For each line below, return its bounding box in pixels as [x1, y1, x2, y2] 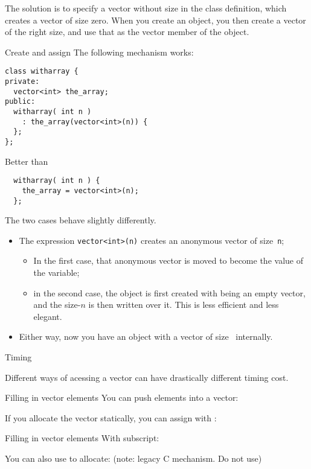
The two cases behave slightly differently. [5, 214, 156, 226]
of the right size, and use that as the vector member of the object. [5, 25, 249, 38]
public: [5, 97, 36, 106]
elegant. [33, 310, 62, 322]
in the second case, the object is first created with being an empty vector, [33, 286, 306, 299]
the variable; [33, 266, 80, 279]
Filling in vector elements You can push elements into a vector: [5, 391, 239, 404]
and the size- [33, 298, 81, 311]
